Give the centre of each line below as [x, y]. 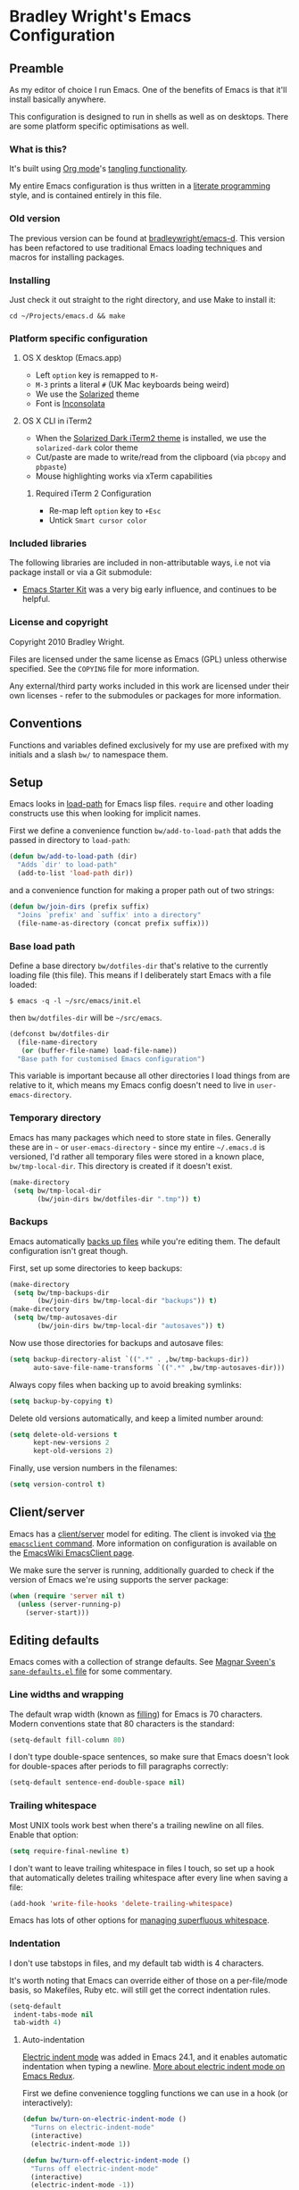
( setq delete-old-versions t [63, 1434]
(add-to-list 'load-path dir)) [75, 873]
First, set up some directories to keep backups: [96, 1268]
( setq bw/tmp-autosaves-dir [65, 1318]
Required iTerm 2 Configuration [93, 494]
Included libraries [48, 544]
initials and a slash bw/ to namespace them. [89, 754]
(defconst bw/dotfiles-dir [59, 1033]
